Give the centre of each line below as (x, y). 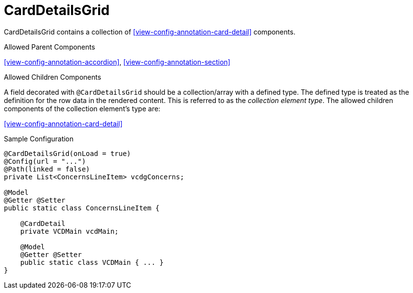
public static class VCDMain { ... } (92, 262)
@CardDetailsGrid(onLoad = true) (68, 153)
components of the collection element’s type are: (82, 108)
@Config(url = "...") (45, 161)
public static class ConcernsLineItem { (82, 208)
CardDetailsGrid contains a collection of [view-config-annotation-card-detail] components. (150, 32)
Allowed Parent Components (50, 47)
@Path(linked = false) (47, 169)
